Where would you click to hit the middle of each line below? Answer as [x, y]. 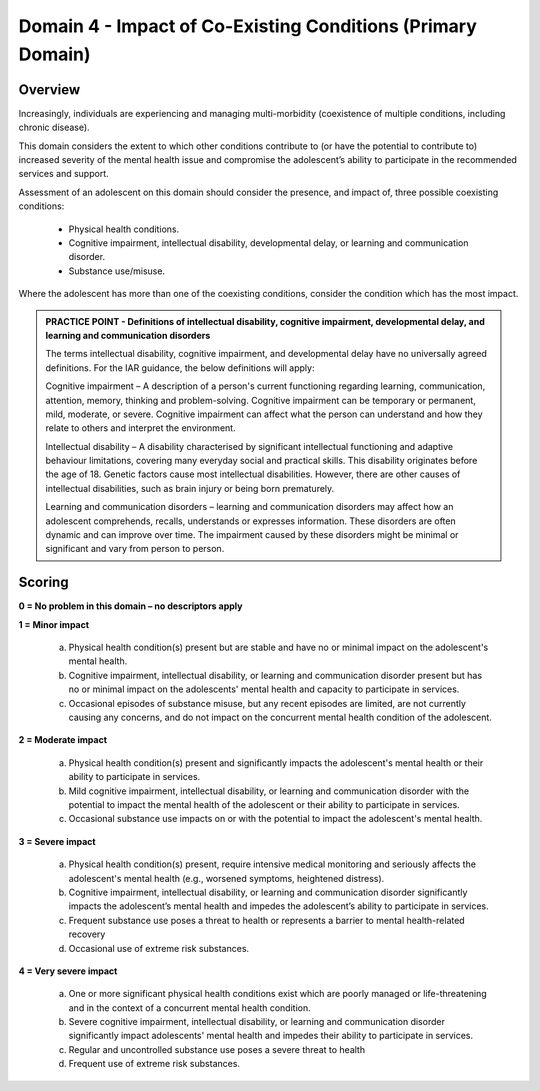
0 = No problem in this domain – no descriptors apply [130, 606]
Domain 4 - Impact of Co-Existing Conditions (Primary [247, 26]
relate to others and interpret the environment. [140, 428]
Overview [49, 89]
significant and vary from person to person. [135, 549]
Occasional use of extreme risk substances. [159, 948]
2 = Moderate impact [63, 740]
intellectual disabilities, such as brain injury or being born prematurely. [190, 488]
